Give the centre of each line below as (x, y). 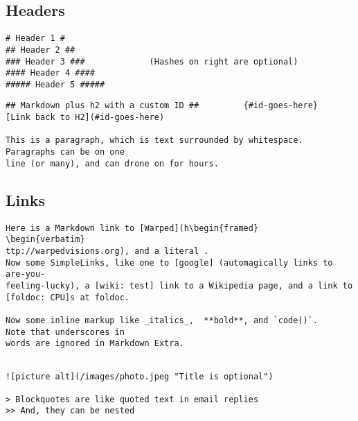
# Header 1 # (35, 38)
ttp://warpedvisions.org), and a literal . (107, 251)
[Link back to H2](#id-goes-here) (85, 118)
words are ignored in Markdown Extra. (95, 344)
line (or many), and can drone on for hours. (112, 163)
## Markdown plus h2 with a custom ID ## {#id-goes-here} (162, 106)
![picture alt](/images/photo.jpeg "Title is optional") (140, 376)
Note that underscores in (65, 332)
